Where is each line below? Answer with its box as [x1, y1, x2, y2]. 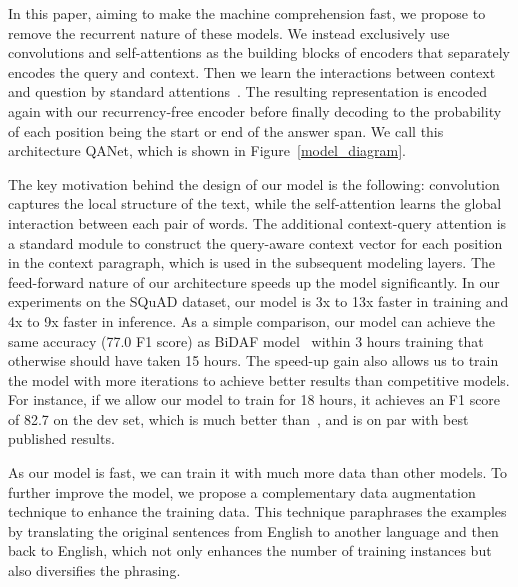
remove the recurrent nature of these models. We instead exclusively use [8, 22, 450, 43]
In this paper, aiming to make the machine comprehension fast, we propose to [8, 3, 486, 23]
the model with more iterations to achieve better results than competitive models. [8, 369, 510, 390]
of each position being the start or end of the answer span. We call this [8, 120, 444, 141]
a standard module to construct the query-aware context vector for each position [8, 232, 503, 253]
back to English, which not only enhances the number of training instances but [8, 540, 492, 561]
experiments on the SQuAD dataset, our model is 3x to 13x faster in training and [8, 291, 509, 312]
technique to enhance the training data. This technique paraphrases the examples [8, 501, 507, 522]
